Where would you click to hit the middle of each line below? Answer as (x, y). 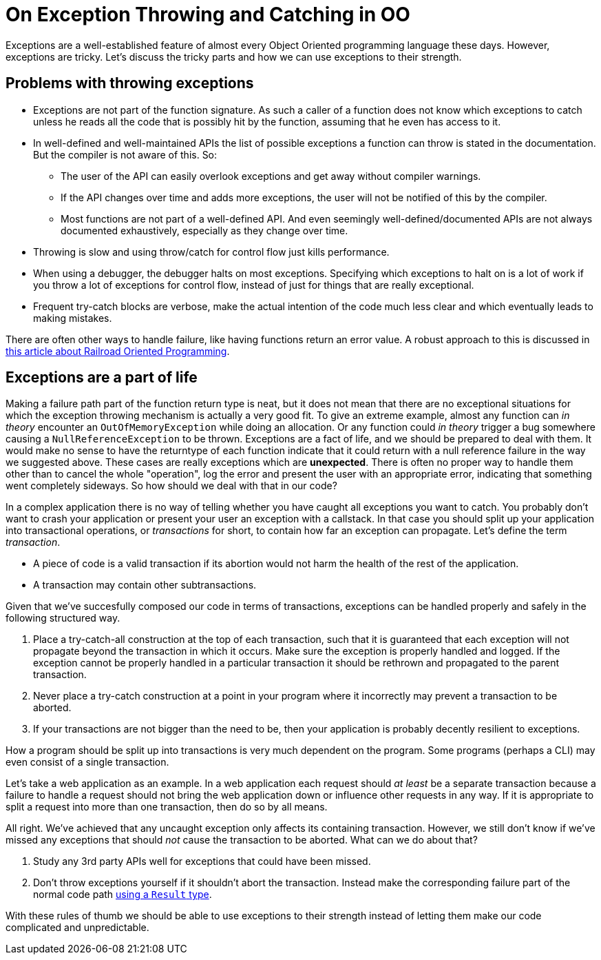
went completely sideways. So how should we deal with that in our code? (171, 486)
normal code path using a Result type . (123, 895)
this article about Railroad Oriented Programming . (118, 351)
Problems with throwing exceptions (130, 83)
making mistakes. (73, 318)
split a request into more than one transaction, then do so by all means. (167, 807)
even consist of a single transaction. (87, 762)
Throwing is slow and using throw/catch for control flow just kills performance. (211, 252)
